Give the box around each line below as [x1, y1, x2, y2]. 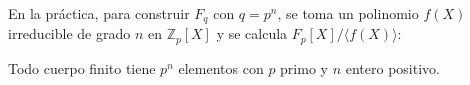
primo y [280, 57, 328, 78]
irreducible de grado [8, 23, 131, 44]
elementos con [178, 57, 264, 78]
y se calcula [216, 23, 288, 44]
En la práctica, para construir [8, 3, 190, 23]
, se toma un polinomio [277, 3, 419, 23]
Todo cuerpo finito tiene [8, 57, 156, 78]
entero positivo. [345, 57, 440, 78]
